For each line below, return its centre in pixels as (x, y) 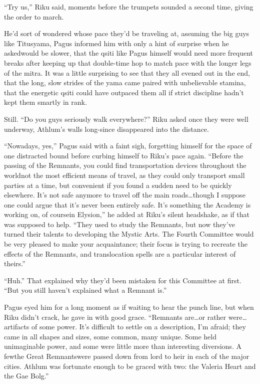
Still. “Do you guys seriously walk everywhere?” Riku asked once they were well (126, 119)
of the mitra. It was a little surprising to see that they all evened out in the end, (127, 72)
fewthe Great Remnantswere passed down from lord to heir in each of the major (127, 356)
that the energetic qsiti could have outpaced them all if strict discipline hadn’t (124, 92)
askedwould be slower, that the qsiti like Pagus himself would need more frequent (129, 53)
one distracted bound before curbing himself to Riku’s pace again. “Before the (124, 155)
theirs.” (15, 263)
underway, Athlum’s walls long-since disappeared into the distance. (106, 129)
